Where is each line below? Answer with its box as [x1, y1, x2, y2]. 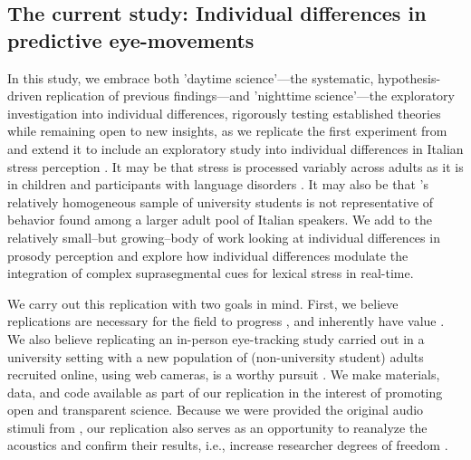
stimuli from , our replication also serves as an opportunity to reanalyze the [7, 417, 428, 436]
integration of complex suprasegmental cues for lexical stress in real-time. [7, 264, 414, 283]
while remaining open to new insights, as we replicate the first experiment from [7, 121, 447, 140]
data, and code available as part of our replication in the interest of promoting [7, 382, 443, 401]
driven [7, 86, 43, 105]
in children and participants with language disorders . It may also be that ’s [7, 175, 428, 194]
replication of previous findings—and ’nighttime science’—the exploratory [45, 86, 455, 105]
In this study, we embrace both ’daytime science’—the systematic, [7, 68, 374, 87]
